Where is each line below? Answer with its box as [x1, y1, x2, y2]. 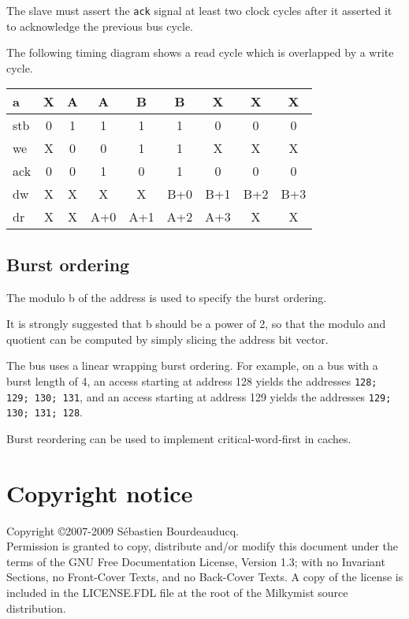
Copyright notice [6, 476, 193, 509]
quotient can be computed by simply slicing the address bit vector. [6, 330, 329, 347]
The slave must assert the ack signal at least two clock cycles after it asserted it [6, 2, 392, 18]
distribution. [6, 599, 66, 616]
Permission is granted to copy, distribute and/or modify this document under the [6, 538, 399, 554]
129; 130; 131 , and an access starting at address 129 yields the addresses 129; [6, 388, 392, 405]
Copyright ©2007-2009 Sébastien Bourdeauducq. [6, 522, 239, 539]
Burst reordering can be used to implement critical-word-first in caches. [6, 430, 351, 446]
